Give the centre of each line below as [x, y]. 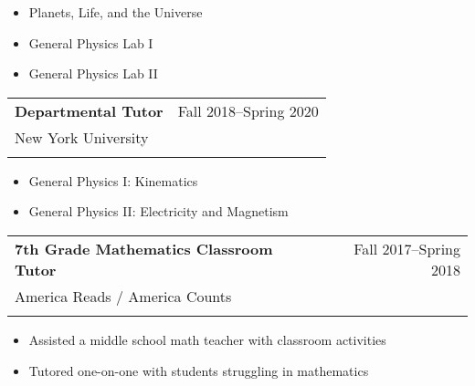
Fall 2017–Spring [407, 248]
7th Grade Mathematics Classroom [144, 248]
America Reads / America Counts [123, 296]
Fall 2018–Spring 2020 [248, 110]
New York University [82, 137]
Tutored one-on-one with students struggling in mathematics [199, 370]
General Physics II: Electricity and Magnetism [158, 211]
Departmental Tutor [89, 110]
